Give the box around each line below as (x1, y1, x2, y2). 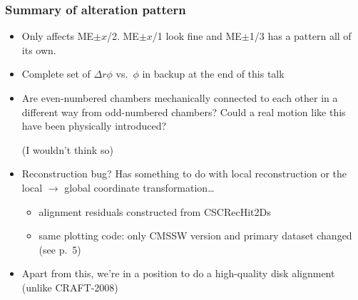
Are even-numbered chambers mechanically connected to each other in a (21, 90, 338, 105)
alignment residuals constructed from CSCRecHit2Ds (39, 204, 271, 219)
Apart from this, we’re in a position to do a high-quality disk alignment (21, 266, 335, 281)
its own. (21, 42, 56, 57)
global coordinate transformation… (64, 180, 215, 195)
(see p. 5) (39, 242, 81, 257)
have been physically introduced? (21, 118, 167, 133)
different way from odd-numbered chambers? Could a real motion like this (21, 104, 346, 119)
